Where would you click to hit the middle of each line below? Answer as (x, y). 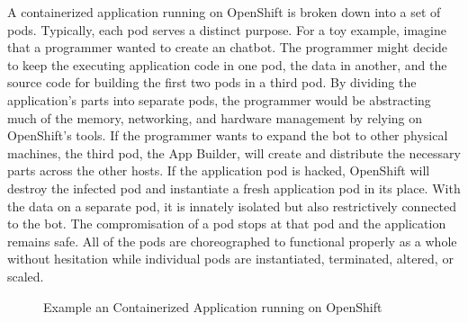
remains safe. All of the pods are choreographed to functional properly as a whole (232, 241)
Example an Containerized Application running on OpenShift (213, 306)
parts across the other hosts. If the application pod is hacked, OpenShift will (219, 170)
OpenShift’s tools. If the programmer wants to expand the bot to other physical (228, 135)
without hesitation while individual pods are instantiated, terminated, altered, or (230, 259)
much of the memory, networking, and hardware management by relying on (215, 117)
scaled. (26, 276)
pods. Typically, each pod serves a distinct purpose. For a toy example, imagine (227, 29)
